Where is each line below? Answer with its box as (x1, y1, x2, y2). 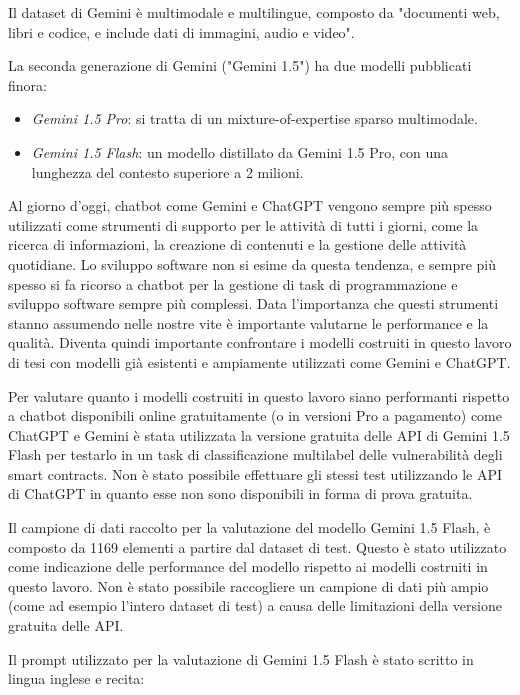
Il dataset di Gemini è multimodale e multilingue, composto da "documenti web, (8, 2, 500, 22)
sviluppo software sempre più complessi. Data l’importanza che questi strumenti (8, 293, 499, 314)
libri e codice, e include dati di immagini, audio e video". (8, 21, 355, 42)
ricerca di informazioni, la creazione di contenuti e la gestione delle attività (8, 234, 467, 255)
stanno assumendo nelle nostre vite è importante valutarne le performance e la (8, 312, 489, 333)
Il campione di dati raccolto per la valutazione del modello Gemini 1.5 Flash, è (8, 517, 491, 538)
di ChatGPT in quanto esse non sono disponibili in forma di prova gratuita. (8, 483, 473, 504)
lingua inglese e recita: (8, 668, 145, 689)
